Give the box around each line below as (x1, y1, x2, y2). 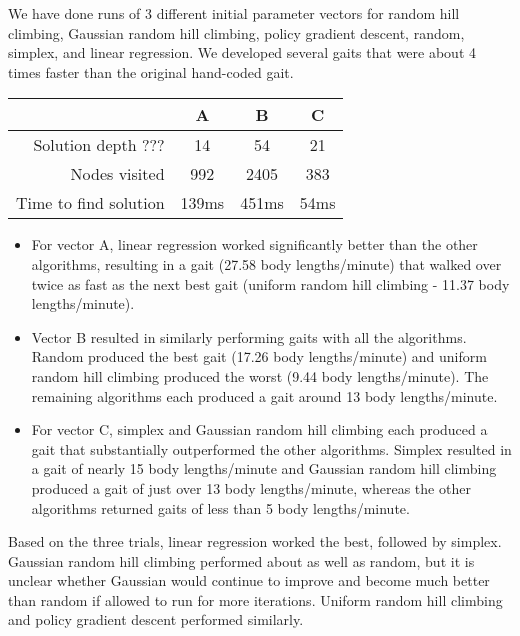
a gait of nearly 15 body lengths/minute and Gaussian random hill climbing (31, 458, 497, 479)
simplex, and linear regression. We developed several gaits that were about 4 (8, 42, 477, 63)
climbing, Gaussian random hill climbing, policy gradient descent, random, (8, 22, 465, 43)
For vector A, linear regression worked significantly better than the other (31, 234, 478, 255)
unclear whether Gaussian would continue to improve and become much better (8, 570, 490, 591)
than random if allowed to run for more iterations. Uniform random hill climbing (8, 589, 503, 610)
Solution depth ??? (33, 133, 165, 157)
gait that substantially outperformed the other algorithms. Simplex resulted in (31, 438, 512, 459)
